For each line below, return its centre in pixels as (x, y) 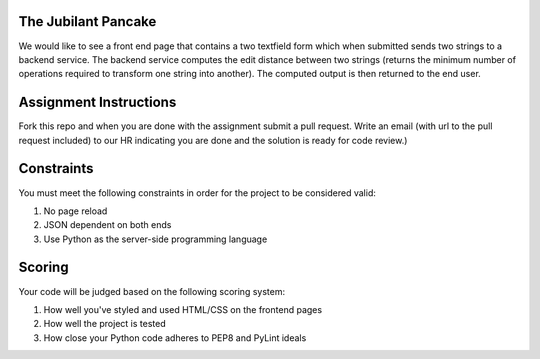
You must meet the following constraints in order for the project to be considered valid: (197, 192)
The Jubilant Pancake (87, 21)
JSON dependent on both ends (107, 225)
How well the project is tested (104, 324)
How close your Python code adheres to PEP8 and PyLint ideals (175, 337)
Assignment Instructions (97, 102)
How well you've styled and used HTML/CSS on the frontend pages (183, 309)
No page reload (75, 211)
